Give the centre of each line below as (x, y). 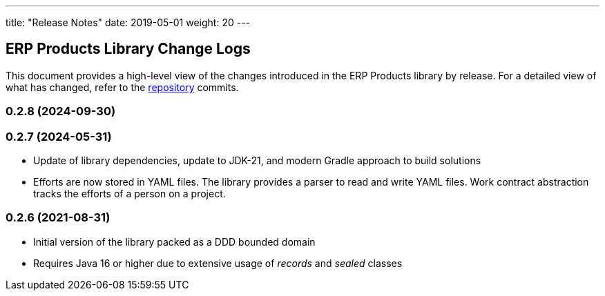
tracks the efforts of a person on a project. (129, 193)
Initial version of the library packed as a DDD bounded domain (174, 241)
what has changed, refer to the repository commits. (122, 87)
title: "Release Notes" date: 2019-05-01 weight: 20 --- (128, 22)
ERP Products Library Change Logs (128, 49)
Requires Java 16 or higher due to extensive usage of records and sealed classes (218, 263)
